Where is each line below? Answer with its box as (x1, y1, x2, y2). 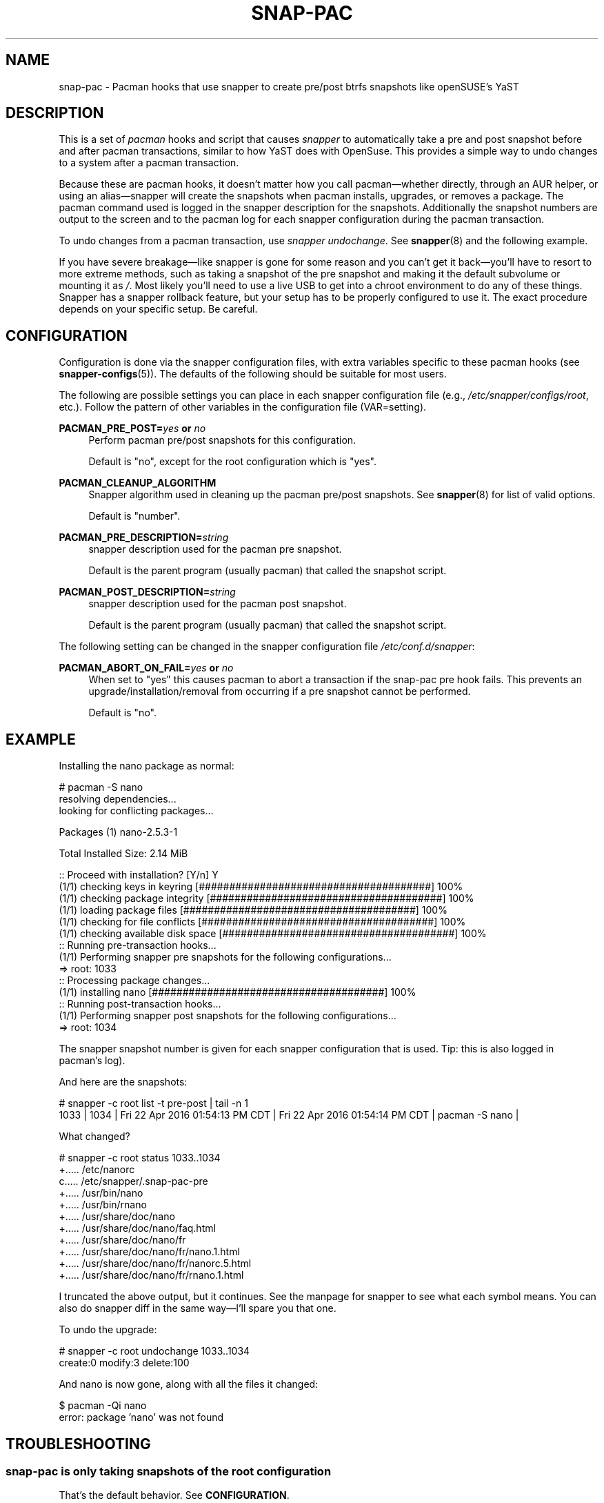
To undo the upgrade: (59, 1324, 157, 1336)
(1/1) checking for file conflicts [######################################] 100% (59, 916, 466, 928)
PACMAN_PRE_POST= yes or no (59, 422, 206, 435)
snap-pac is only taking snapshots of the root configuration (6, 1464, 332, 1478)
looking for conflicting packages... (59, 805, 214, 817)
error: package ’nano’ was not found (59, 1411, 224, 1424)
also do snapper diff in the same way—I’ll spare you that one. (59, 1302, 336, 1315)
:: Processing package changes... (59, 974, 210, 987)
